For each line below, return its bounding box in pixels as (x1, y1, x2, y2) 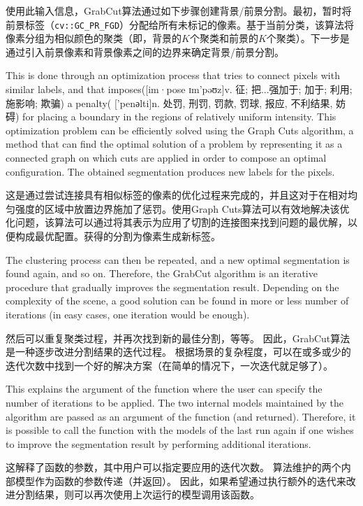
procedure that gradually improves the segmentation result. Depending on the (6, 279, 339, 294)
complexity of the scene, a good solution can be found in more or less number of (6, 293, 349, 308)
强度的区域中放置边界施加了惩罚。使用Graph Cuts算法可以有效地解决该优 (15, 201, 350, 216)
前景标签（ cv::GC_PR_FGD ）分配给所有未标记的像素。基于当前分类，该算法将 (6, 17, 355, 31)
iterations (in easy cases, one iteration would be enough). (6, 307, 250, 321)
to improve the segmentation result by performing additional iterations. (6, 436, 311, 451)
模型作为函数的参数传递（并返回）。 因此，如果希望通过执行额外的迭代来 (15, 473, 346, 488)
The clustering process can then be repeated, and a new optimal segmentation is (6, 252, 350, 267)
